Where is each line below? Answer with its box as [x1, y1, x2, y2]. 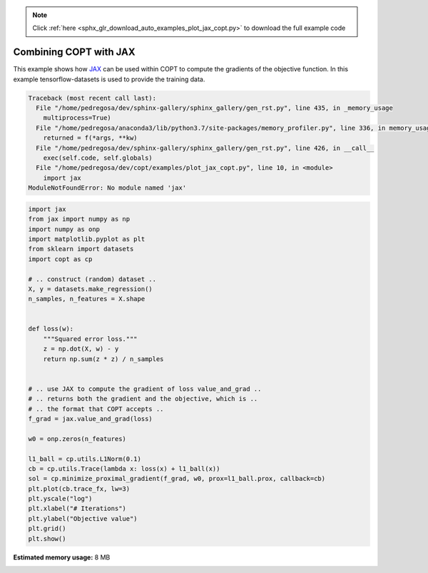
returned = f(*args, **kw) [43, 134, 138, 142]
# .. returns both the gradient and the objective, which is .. [28, 395, 258, 403]
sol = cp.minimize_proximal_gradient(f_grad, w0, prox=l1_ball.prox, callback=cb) [28, 475, 326, 483]
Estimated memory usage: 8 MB [13, 553, 111, 562]
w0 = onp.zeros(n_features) [28, 435, 126, 442]
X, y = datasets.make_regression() [28, 285, 153, 293]
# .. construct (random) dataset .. [28, 275, 157, 283]
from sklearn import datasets [28, 245, 134, 253]
